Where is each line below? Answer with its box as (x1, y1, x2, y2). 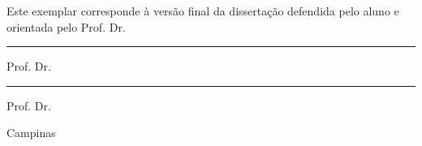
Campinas (6, 124, 56, 141)
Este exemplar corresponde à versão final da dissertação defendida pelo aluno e (6, 2, 399, 19)
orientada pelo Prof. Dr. (6, 18, 126, 35)
